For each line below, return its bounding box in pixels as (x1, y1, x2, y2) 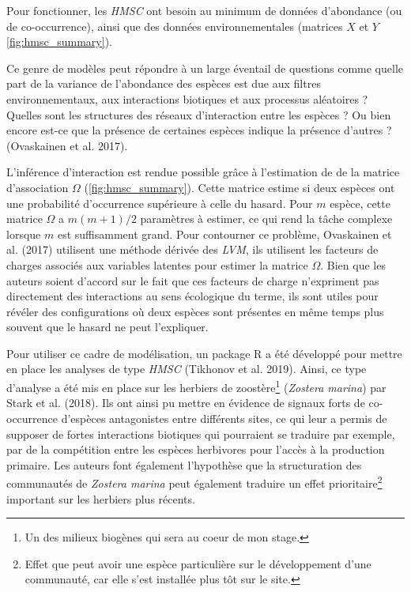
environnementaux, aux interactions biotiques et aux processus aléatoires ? (6, 90, 368, 107)
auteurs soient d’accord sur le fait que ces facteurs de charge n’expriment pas (6, 272, 379, 288)
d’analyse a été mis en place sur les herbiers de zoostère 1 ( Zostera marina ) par (6, 377, 386, 395)
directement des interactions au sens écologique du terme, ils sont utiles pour (6, 288, 379, 304)
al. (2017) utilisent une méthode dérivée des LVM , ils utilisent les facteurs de (6, 241, 379, 258)
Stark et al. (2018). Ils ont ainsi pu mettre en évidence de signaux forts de (6, 394, 365, 411)
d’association (6, 179, 69, 195)
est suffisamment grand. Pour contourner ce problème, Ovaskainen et (57, 225, 392, 242)
